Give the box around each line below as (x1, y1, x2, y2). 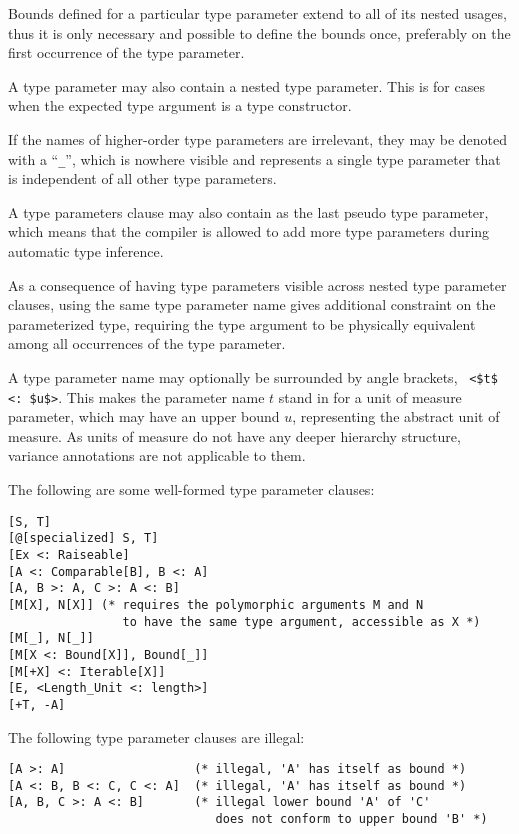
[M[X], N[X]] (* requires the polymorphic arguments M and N (8, 597, 424, 612)
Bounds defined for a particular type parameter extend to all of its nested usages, (8, 3, 507, 23)
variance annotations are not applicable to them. (8, 445, 306, 466)
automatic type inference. (8, 241, 164, 261)
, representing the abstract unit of (292, 406, 500, 427)
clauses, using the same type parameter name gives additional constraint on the (8, 294, 496, 315)
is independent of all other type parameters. (8, 168, 277, 189)
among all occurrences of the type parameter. (8, 333, 286, 354)
